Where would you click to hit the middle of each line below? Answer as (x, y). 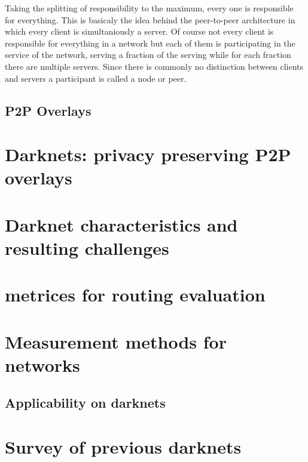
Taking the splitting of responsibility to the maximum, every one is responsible (149, 8)
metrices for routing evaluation (135, 295)
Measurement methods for (116, 341)
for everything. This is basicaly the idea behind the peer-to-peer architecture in (150, 19)
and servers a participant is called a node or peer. (96, 78)
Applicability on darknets (85, 403)
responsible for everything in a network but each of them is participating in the (150, 43)
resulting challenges (87, 247)
